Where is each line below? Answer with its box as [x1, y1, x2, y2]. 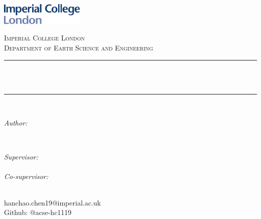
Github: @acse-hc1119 [4, 207, 72, 217]
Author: [4, 117, 28, 128]
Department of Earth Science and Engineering [4, 42, 153, 52]
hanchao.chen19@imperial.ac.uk [4, 197, 101, 207]
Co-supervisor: [4, 170, 49, 181]
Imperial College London [4, 32, 85, 43]
